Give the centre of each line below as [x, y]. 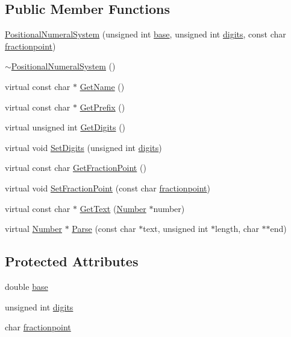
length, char [237, 229]
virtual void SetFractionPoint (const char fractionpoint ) [108, 188]
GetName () [102, 86]
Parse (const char [104, 229]
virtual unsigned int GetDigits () [65, 127]
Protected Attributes [72, 261]
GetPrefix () [102, 107]
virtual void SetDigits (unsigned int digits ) [83, 147]
